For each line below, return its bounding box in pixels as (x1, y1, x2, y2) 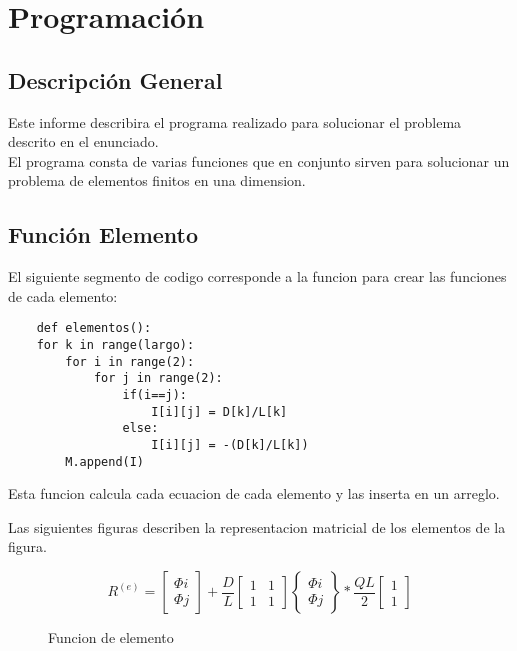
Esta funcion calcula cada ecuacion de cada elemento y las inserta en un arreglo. (8, 483, 500, 504)
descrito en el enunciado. (8, 131, 159, 152)
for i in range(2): (65, 354, 195, 369)
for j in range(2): (93, 371, 223, 386)
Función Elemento (8, 219, 199, 250)
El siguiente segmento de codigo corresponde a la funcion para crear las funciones (8, 266, 507, 287)
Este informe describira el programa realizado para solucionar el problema (8, 111, 462, 132)
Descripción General (8, 64, 223, 95)
